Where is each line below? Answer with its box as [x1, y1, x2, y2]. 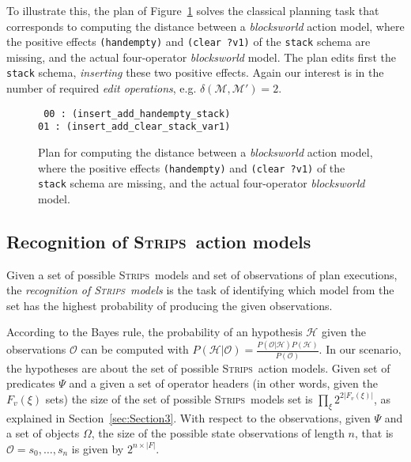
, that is [355, 425, 394, 441]
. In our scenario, [319, 341, 402, 358]
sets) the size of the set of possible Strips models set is [45, 390, 313, 407]
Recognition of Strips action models [6, 229, 311, 253]
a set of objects [6, 425, 80, 441]
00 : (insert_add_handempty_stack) [43, 108, 231, 119]
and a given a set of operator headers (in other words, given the [69, 375, 378, 392]
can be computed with [81, 341, 189, 358]
